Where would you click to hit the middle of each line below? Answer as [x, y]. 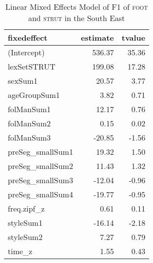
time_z [20, 251]
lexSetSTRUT [32, 66]
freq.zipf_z [26, 208]
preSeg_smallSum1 [40, 152]
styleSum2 [25, 237]
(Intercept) [26, 52]
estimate [97, 37]
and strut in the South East [76, 18]
